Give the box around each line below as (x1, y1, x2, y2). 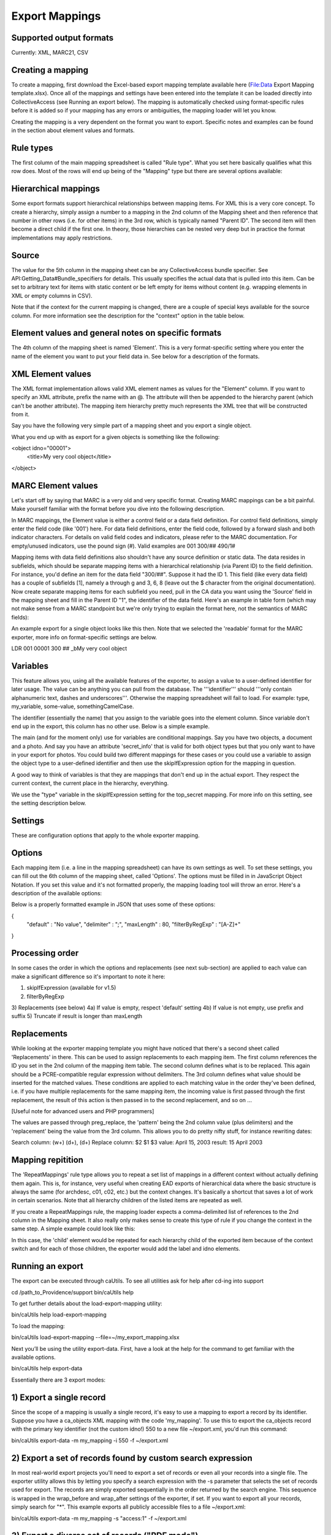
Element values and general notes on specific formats (11, 328, 222, 338)
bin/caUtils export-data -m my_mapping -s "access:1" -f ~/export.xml (11, 1514, 187, 1522)
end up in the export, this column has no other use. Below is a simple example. (11, 722, 210, 730)
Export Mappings (11, 9, 101, 23)
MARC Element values (11, 480, 98, 491)
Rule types (11, 142, 53, 153)
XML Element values (11, 368, 91, 379)
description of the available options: (11, 890, 102, 896)
